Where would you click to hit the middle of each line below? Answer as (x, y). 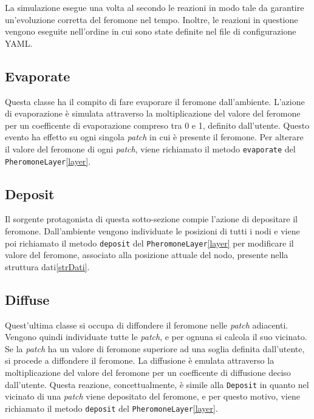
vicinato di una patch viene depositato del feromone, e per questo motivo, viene (152, 396)
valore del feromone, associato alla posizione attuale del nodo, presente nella (147, 255)
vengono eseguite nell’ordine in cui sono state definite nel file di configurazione (151, 31)
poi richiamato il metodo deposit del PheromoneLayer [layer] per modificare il (149, 243)
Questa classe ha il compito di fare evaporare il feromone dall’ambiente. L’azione (155, 101)
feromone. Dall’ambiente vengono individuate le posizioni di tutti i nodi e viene (152, 231)
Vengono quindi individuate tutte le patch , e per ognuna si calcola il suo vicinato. (156, 337)
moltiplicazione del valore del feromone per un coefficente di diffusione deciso (148, 373)
